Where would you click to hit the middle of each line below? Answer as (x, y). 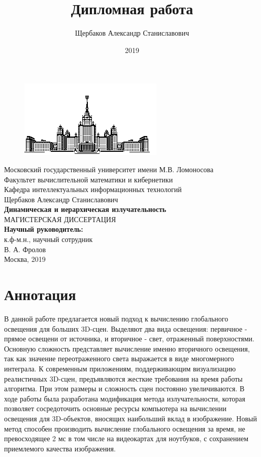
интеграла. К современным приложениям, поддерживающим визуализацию (120, 368)
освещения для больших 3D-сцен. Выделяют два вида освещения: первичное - (126, 328)
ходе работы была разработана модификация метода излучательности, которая (125, 398)
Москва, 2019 (25, 259)
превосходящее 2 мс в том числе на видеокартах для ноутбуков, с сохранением (126, 438)
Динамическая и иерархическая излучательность (85, 209)
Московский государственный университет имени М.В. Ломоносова (109, 169)
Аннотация (40, 294)
